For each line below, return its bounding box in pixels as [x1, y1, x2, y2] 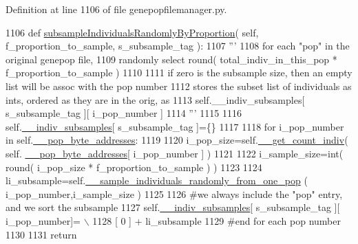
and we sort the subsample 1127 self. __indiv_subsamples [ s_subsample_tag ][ [6, 200, 340, 214]
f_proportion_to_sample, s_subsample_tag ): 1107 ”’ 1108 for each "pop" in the [6, 38, 350, 53]
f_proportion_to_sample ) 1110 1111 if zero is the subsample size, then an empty [6, 65, 352, 80]
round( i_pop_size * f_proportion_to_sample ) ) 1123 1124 [6, 159, 262, 174]
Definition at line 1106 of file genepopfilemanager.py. [6, 2, 227, 16]
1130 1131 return [6, 227, 77, 241]
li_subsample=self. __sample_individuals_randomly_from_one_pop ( [6, 173, 308, 188]
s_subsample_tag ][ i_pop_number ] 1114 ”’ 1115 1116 [6, 106, 242, 120]
